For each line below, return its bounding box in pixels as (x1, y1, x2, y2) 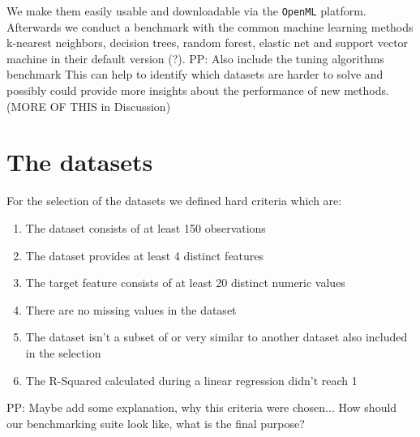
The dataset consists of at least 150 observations (25, 219, 266, 236)
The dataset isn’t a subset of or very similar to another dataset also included (25, 328, 408, 345)
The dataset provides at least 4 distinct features (25, 246, 264, 263)
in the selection (25, 344, 101, 361)
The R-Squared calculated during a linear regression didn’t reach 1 (25, 371, 358, 388)
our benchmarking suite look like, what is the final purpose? (6, 414, 305, 431)
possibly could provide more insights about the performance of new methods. (6, 82, 389, 99)
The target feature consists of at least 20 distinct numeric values (25, 274, 345, 291)
